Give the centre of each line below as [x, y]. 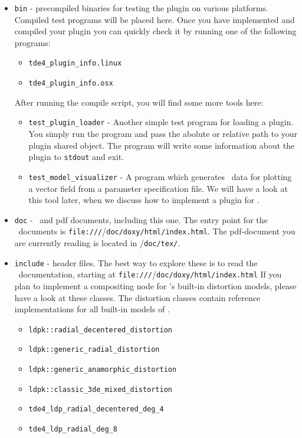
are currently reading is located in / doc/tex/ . [97, 243]
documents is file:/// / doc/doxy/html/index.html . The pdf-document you [157, 231]
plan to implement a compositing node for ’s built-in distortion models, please [155, 285]
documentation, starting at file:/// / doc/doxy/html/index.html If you [150, 274]
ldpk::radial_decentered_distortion [100, 330]
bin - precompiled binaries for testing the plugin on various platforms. [141, 8]
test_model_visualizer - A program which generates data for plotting [160, 176]
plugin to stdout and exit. [76, 157]
